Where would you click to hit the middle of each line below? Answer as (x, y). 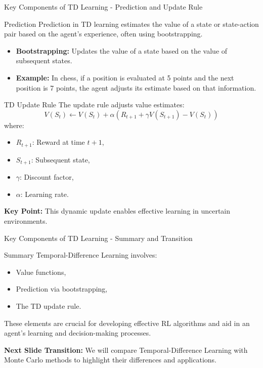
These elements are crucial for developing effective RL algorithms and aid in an (127, 323)
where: (14, 125)
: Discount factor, (47, 177)
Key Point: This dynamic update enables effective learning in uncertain (117, 211)
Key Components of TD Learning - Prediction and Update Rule (103, 7)
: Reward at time (58, 142)
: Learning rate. (45, 194)
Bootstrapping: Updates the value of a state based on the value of (122, 50)
